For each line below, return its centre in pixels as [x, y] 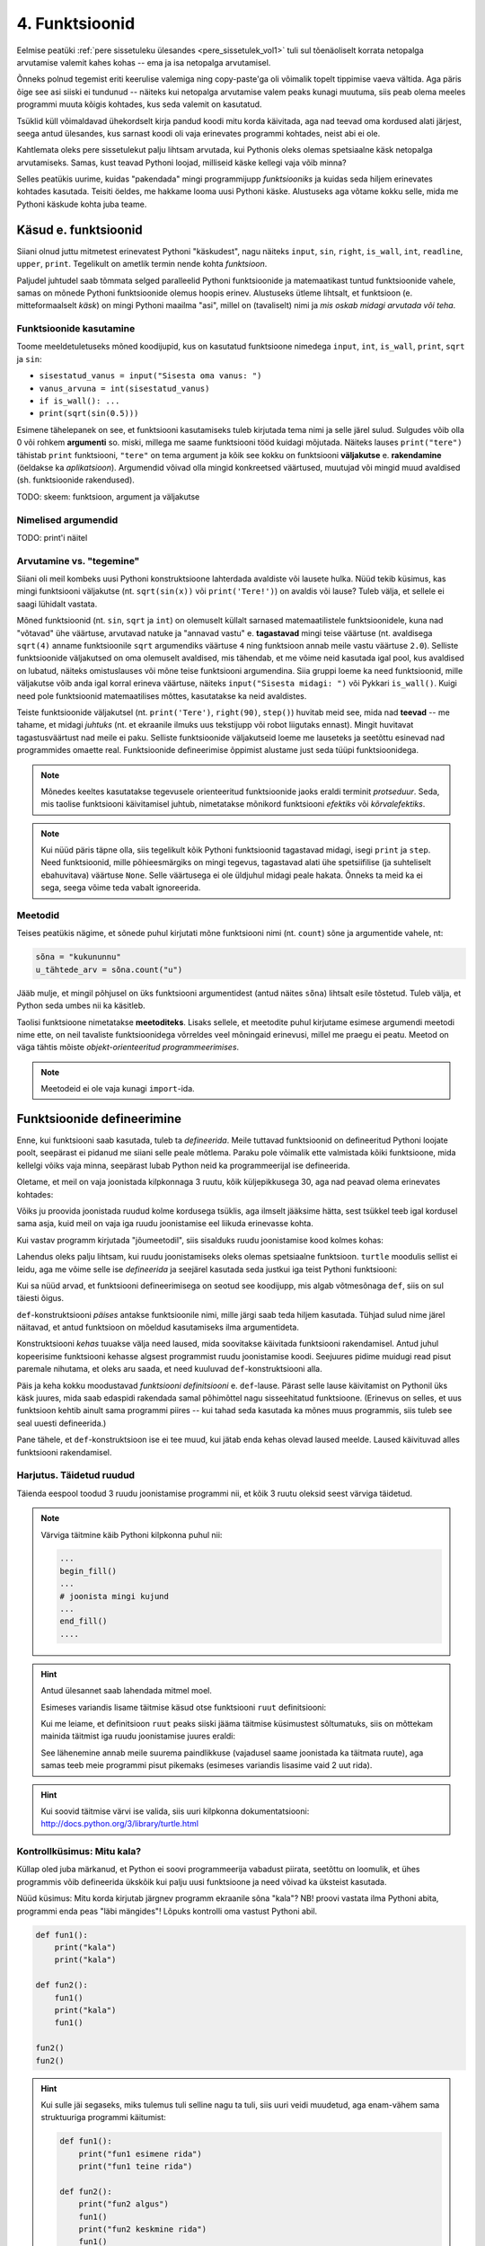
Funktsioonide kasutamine [76, 329]
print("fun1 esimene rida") [140, 2153]
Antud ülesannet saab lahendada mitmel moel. [127, 1691]
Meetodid [38, 915]
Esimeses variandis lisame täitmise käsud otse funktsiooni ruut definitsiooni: [184, 1707]
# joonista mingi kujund [115, 1596]
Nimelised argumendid [67, 519]
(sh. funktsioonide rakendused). [75, 480]
